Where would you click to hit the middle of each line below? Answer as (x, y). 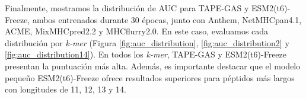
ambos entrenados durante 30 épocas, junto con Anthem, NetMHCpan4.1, (167, 19)
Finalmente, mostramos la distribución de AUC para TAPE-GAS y (127, 8)
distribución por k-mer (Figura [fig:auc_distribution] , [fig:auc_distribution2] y (147, 42)
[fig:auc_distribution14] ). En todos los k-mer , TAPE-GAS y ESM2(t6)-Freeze (146, 54)
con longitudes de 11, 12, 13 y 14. (66, 89)
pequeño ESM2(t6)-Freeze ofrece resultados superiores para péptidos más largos (150, 77)
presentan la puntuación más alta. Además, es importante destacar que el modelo (153, 66)
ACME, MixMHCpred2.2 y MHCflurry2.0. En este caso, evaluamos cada (137, 31)
